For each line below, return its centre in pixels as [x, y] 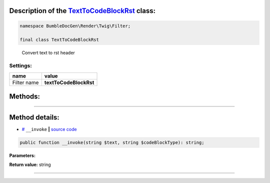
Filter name [25, 82]
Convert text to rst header [48, 53]
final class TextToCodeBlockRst [59, 40]
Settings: [20, 66]
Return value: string [30, 164]
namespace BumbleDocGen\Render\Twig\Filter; [75, 26]
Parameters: [22, 155]
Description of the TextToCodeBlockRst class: [82, 11]
